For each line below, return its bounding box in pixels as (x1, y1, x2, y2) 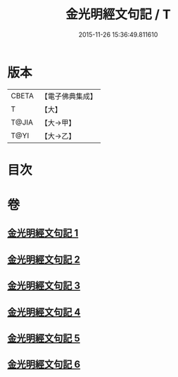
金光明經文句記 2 (7, 253, 81, 265)
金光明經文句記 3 (7, 280, 81, 292)
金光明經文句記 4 (7, 306, 81, 318)
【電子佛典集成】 (40, 91, 97, 101)
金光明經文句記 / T (65, 6, 171, 23)
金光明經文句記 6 (7, 359, 81, 371)
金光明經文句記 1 (7, 227, 79, 239)
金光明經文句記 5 (7, 332, 81, 344)
